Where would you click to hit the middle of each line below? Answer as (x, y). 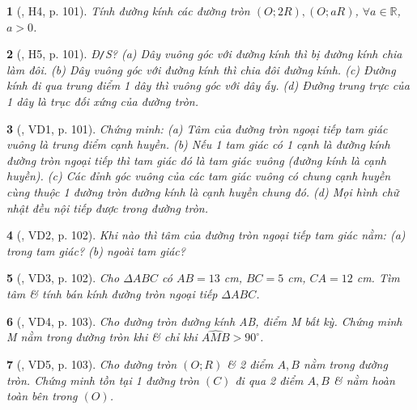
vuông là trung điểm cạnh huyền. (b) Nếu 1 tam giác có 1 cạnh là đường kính (198, 144)
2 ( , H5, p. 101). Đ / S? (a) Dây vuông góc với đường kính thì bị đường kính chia (204, 54)
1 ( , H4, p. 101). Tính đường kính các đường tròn (128, 11)
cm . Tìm (378, 278)
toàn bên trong (42, 396)
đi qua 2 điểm (269, 380)
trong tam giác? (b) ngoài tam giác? (96, 250)
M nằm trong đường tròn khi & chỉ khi (102, 337)
